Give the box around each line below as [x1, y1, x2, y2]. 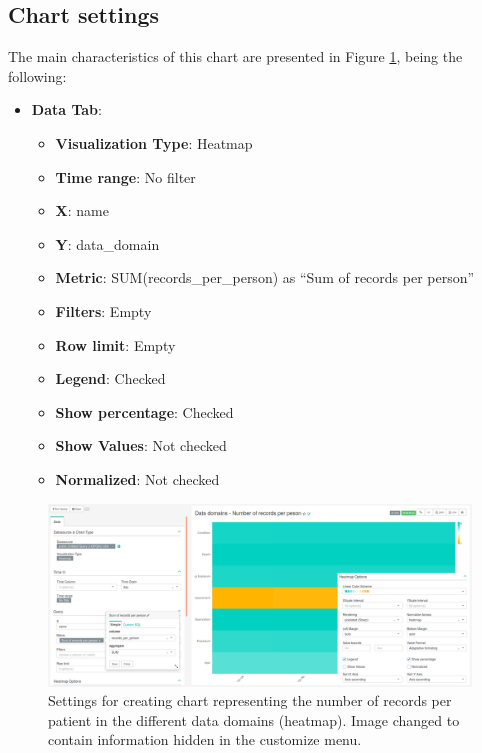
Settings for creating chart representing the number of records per [48, 690, 452, 711]
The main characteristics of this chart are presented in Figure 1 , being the [8, 46, 463, 67]
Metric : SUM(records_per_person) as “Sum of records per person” [55, 267, 475, 288]
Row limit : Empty [55, 334, 176, 355]
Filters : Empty [55, 300, 152, 321]
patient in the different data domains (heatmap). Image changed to [48, 709, 460, 730]
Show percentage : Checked [55, 401, 234, 422]
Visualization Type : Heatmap [55, 132, 253, 153]
